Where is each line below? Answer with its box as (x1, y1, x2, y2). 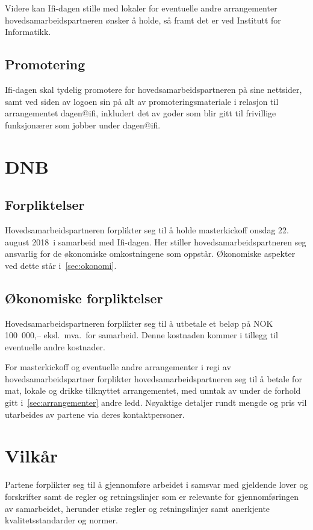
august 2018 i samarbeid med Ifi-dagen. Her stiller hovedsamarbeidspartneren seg (5, 235, 306, 248)
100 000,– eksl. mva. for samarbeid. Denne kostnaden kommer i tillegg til (5, 329, 278, 341)
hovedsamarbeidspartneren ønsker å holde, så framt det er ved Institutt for (5, 13, 281, 26)
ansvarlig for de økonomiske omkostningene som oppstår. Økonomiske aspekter (5, 247, 296, 260)
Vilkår (5, 443, 58, 468)
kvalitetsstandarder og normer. (5, 514, 118, 526)
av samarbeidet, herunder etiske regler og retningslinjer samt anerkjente (5, 502, 270, 514)
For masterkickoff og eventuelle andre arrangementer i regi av (5, 361, 231, 373)
